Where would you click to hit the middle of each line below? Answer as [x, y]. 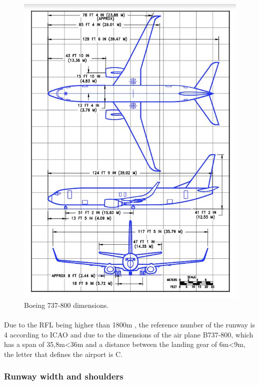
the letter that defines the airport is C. [63, 354]
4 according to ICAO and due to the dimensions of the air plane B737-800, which [129, 334]
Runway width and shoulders [64, 376]
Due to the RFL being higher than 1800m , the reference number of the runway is [129, 325]
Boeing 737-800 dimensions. [66, 305]
